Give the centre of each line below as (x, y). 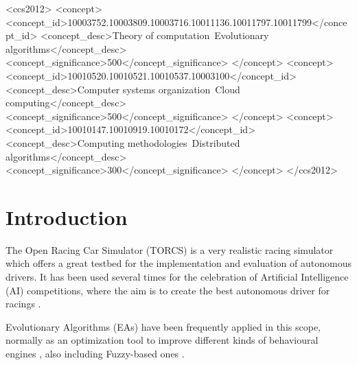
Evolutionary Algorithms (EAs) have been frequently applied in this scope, (163, 326)
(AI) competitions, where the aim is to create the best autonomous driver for (168, 290)
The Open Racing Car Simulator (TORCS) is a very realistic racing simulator (170, 249)
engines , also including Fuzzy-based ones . (95, 353)
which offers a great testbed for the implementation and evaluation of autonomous (178, 263)
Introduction (67, 216)
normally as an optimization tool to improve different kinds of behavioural (162, 340)
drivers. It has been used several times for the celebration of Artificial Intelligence (177, 277)
